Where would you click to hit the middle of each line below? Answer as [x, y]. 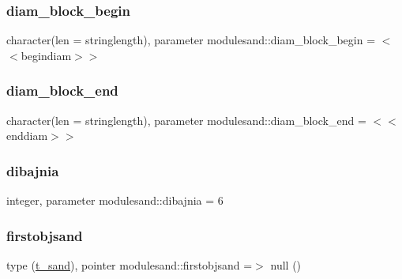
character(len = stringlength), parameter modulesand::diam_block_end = [186, 120]
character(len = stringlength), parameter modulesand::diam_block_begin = [191, 40]
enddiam [27, 136]
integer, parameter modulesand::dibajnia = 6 [115, 200]
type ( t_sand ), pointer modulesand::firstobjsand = [130, 264]
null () [286, 264]
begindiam [46, 55]
